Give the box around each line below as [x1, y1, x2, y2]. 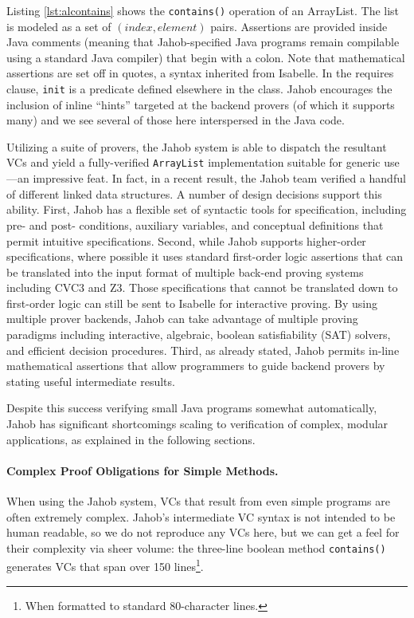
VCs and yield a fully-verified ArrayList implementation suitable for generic [6, 154, 381, 171]
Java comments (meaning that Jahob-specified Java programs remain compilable [6, 33, 400, 50]
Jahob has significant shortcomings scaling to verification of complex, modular [6, 415, 389, 432]
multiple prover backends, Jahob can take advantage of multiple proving [6, 310, 358, 327]
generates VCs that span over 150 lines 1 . [6, 556, 204, 575]
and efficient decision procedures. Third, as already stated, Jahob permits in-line [6, 341, 400, 358]
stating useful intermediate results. [6, 372, 175, 389]
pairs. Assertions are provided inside [210, 18, 388, 34]
